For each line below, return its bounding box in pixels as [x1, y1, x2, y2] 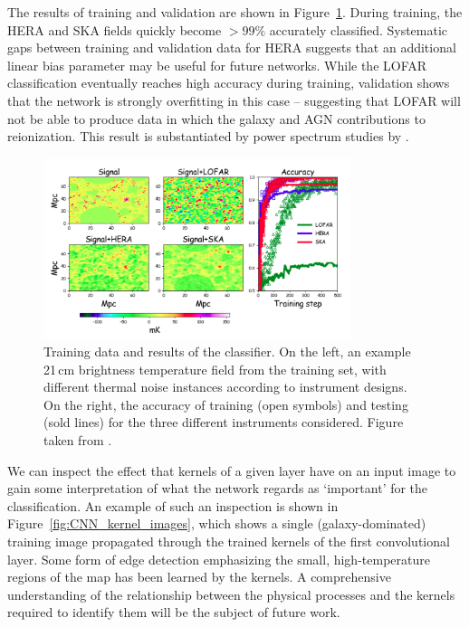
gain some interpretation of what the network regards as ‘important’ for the [7, 479, 428, 498]
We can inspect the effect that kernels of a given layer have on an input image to [7, 461, 456, 480]
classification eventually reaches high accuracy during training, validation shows [7, 73, 450, 92]
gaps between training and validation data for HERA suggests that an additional [7, 38, 456, 57]
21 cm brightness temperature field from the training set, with [43, 359, 387, 378]
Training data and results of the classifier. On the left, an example [43, 342, 411, 360]
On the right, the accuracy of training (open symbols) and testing [43, 394, 408, 413]
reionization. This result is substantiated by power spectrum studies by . [7, 127, 409, 146]
